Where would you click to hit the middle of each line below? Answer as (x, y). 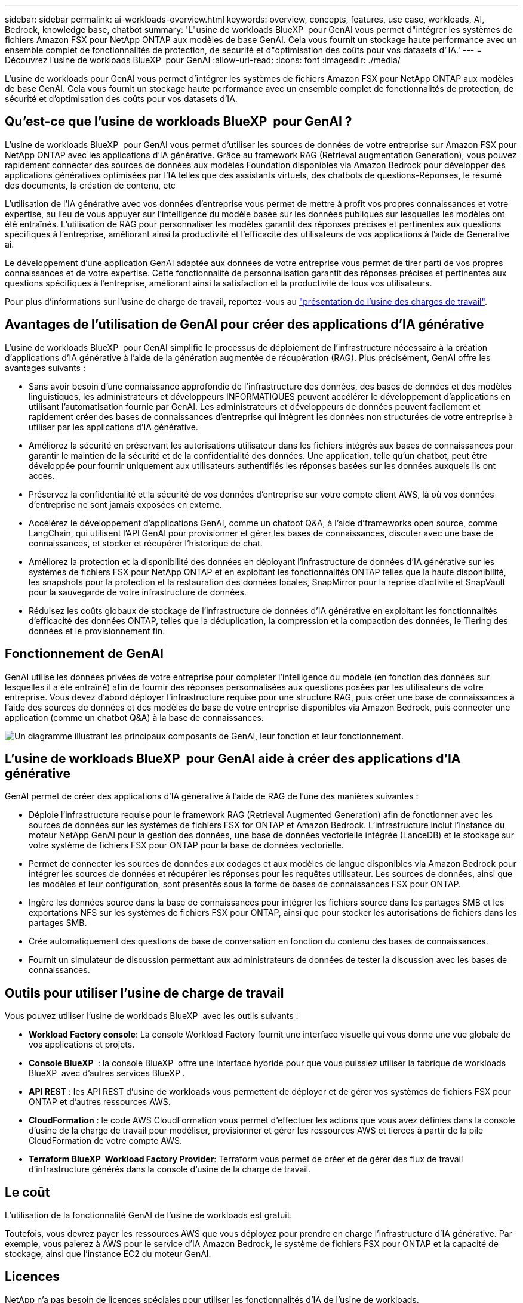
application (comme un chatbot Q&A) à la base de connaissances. (134, 717)
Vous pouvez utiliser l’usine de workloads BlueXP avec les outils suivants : (152, 1016)
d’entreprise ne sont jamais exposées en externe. (125, 504)
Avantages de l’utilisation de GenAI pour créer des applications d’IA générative (244, 325)
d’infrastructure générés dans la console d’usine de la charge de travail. (170, 1169)
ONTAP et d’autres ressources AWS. (100, 1102)
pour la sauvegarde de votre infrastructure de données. (138, 592)
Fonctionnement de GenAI (84, 654)
